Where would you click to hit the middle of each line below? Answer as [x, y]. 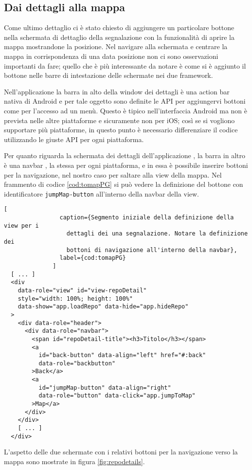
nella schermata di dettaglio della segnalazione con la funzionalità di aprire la [119, 37]
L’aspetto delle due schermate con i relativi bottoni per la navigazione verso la [121, 452]
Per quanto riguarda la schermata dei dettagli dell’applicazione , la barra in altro [125, 155]
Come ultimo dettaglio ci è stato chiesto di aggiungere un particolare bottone [119, 27]
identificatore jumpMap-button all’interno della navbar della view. [101, 193]
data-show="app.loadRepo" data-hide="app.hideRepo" [103, 307]
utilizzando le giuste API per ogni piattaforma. [74, 139]
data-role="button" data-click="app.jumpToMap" [117, 396]
